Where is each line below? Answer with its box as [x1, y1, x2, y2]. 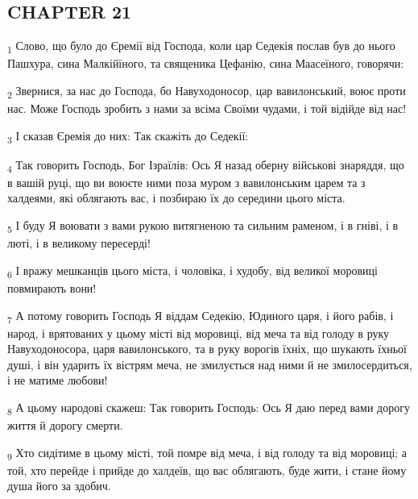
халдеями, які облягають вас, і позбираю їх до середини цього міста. [7, 189, 346, 206]
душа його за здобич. [7, 477, 111, 494]
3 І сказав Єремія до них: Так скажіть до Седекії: [7, 127, 249, 146]
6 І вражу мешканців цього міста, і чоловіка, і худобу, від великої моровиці [7, 261, 378, 281]
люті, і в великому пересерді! [7, 235, 151, 252]
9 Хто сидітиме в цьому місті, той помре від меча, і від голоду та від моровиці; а [7, 443, 408, 463]
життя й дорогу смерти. [7, 417, 123, 434]
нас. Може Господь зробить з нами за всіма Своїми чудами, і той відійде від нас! [7, 100, 407, 117]
